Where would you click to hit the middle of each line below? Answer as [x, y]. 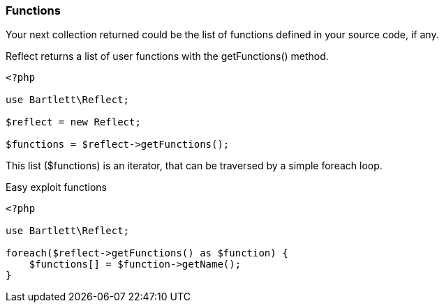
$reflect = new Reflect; [73, 122]
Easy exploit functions [56, 187]
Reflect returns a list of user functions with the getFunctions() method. [167, 56]
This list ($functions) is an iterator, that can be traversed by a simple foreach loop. [194, 166]
